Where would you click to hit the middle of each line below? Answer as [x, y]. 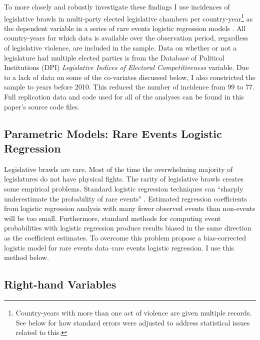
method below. [26, 257]
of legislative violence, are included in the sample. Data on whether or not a [120, 48]
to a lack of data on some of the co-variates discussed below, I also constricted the [130, 77]
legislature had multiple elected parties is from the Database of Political [114, 57]
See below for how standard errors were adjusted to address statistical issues [133, 322]
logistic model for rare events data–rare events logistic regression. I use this [119, 247]
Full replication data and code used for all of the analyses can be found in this [124, 96]
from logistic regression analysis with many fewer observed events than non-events [130, 208]
